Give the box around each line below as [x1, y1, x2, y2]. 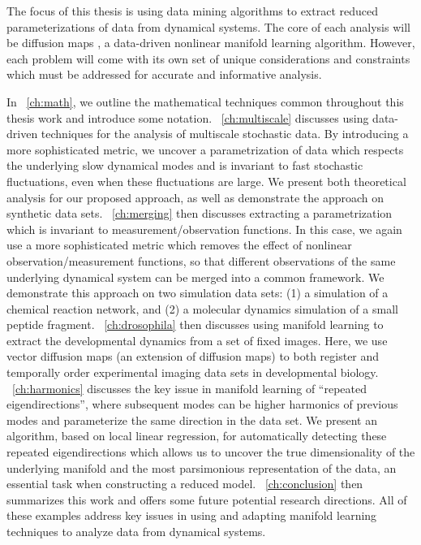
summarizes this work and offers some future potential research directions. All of [6, 491, 407, 508]
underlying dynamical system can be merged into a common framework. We [6, 268, 384, 285]
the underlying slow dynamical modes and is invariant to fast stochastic [6, 157, 363, 174]
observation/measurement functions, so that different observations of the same [6, 252, 396, 269]
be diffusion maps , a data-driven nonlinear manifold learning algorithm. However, [6, 34, 415, 51]
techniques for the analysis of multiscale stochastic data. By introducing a [41, 125, 409, 142]
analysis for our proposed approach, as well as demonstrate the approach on [6, 188, 384, 205]
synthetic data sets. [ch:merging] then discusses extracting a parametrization [6, 205, 393, 222]
